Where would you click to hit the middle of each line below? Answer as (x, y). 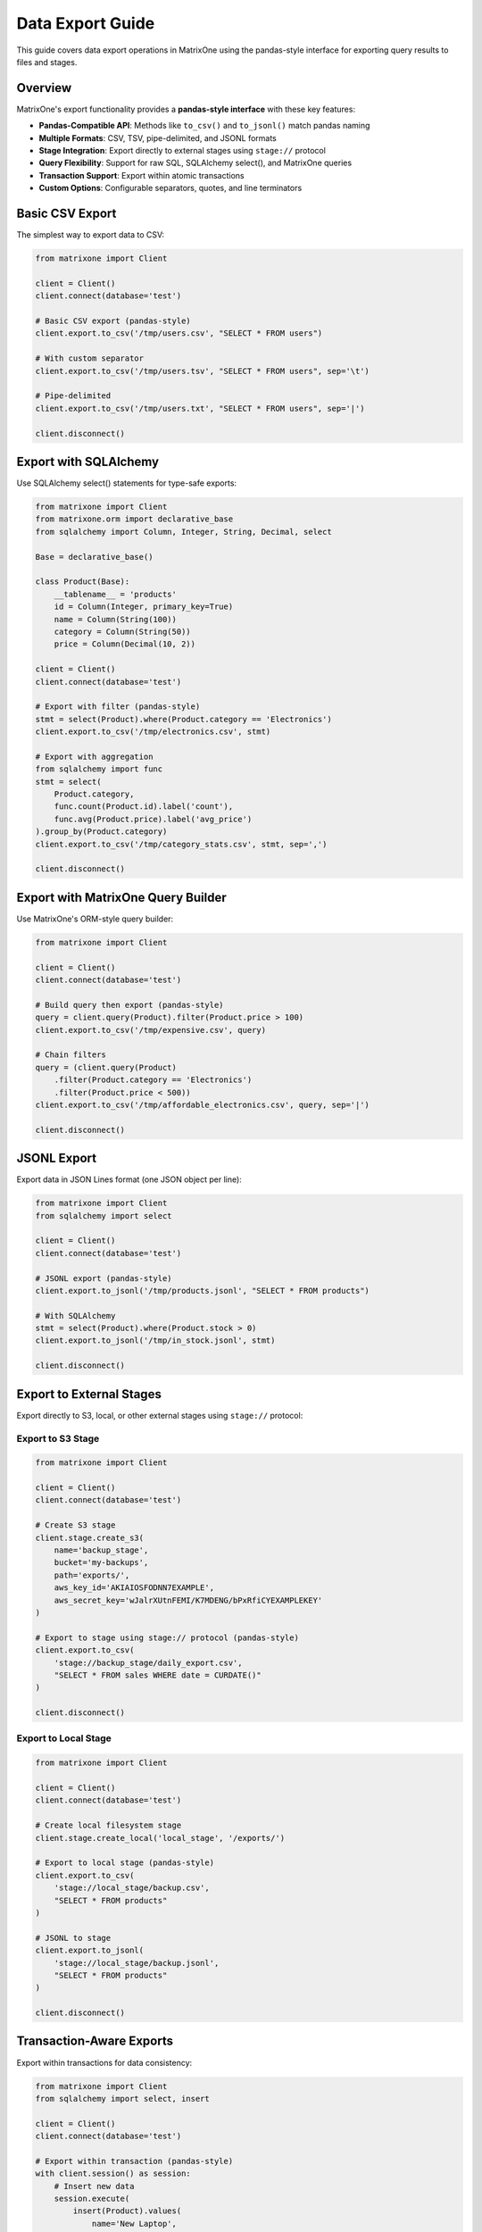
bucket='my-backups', (101, 1563)
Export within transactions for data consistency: (104, 2062)
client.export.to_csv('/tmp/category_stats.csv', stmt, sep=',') (181, 844)
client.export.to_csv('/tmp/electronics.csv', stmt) (153, 732)
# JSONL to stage (73, 1938)
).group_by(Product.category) (101, 832)
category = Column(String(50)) (122, 631)
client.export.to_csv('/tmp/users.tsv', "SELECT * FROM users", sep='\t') (203, 371)
